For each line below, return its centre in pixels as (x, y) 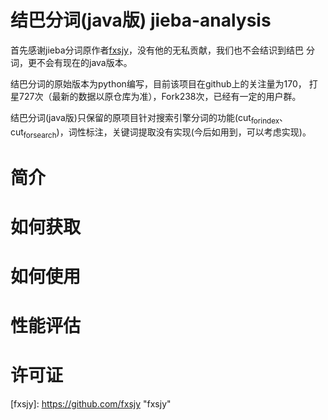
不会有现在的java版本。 (84, 62)
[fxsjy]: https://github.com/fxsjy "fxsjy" (91, 404)
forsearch (40, 135)
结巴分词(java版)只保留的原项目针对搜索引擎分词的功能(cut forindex (145, 118)
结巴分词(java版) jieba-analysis (141, 20)
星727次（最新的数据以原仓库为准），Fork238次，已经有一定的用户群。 (156, 96)
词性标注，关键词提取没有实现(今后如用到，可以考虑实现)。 (190, 132)
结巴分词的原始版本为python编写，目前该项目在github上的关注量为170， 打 (164, 83)
